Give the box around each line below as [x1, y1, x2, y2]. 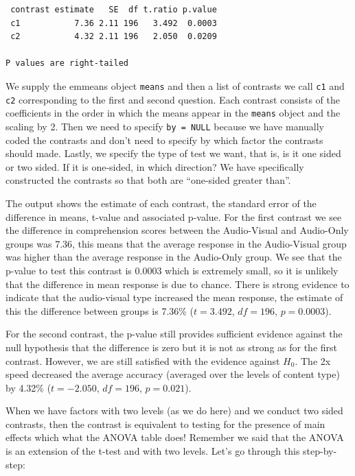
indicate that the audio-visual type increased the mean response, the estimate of [5, 290, 343, 305]
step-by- [303, 444, 337, 458]
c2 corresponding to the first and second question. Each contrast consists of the [5, 92, 341, 106]
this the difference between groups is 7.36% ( [5, 303, 194, 318]
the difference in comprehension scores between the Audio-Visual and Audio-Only [5, 223, 349, 237]
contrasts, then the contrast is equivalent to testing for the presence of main [5, 416, 325, 431]
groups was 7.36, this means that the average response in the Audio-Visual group [5, 236, 347, 250]
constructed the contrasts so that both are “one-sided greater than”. [5, 173, 291, 187]
